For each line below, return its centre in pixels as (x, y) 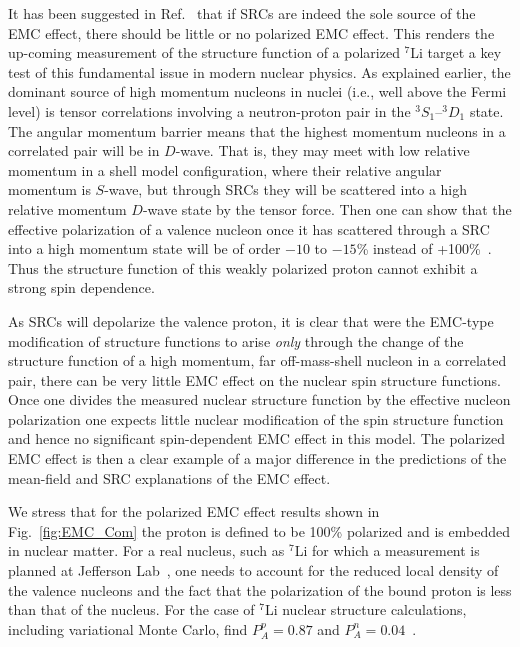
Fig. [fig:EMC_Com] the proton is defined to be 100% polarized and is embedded (259, 530)
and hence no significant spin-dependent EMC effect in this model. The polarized (257, 438)
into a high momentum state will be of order (144, 248)
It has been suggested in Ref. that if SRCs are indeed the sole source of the (242, 13)
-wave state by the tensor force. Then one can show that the (327, 208)
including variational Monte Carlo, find (128, 628)
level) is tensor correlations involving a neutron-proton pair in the (209, 110)
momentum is (49, 189)
